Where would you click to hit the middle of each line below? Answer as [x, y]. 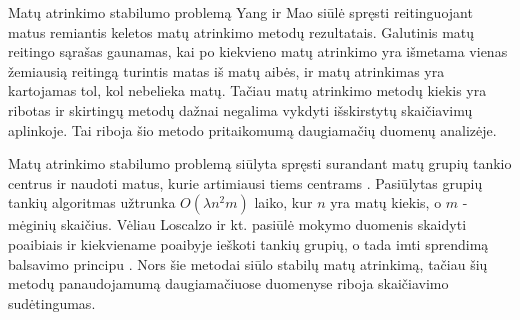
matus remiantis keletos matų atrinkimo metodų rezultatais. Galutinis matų [241, 31]
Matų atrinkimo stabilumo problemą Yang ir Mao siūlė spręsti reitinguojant [240, 12]
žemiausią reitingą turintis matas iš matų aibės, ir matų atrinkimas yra [226, 70]
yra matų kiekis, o [386, 202]
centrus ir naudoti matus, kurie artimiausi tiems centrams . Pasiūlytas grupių [245, 182]
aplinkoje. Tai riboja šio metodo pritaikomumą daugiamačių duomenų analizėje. [252, 129]
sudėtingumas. [52, 302]
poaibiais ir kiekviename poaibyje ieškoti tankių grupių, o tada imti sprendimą [248, 243]
